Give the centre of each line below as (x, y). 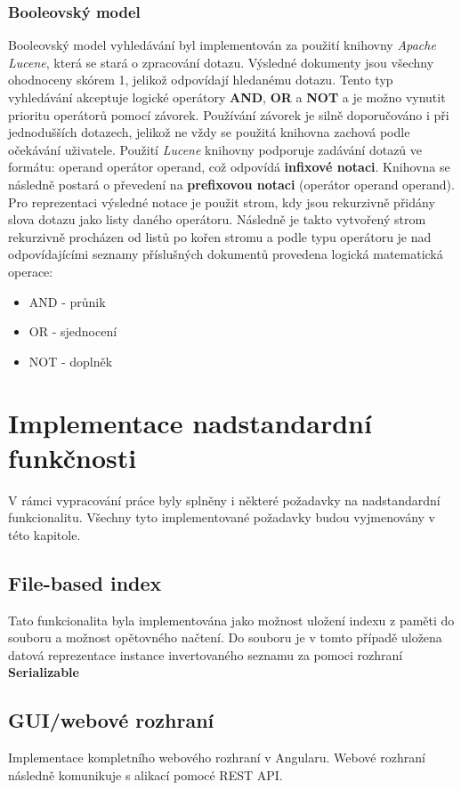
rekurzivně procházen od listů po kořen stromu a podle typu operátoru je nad (220, 236)
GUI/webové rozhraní (111, 720)
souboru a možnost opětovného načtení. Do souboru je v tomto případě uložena (225, 637)
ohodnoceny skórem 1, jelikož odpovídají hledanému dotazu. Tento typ (201, 80)
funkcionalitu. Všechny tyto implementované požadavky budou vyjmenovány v (222, 517)
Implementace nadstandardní (190, 422)
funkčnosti (73, 457)
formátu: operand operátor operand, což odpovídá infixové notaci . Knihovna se (229, 167)
